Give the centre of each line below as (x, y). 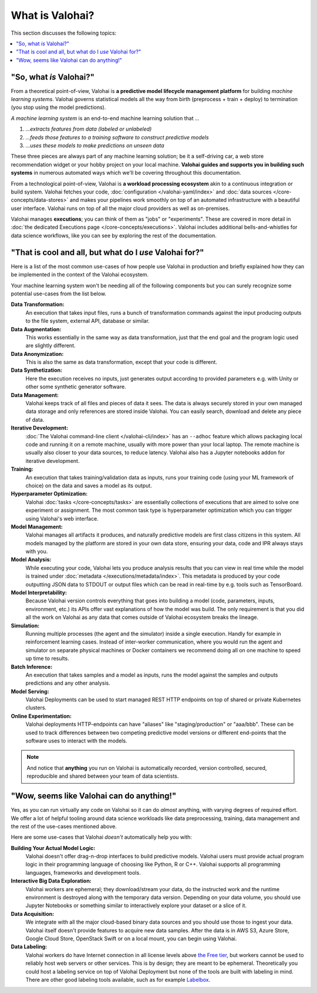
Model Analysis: (31, 559)
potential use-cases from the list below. (59, 294)
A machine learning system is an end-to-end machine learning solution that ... (105, 118)
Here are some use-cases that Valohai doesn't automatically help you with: (101, 837)
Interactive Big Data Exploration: (51, 881)
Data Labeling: (29, 947)
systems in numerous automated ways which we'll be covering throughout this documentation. (126, 173)
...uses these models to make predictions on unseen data (95, 145)
